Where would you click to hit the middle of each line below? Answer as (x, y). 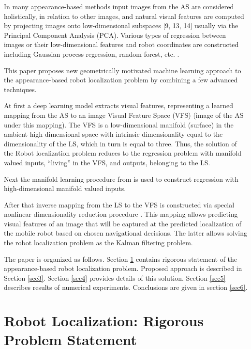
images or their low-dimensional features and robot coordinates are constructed (121, 44)
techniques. (20, 89)
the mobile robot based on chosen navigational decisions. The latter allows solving (125, 233)
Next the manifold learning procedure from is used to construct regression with (121, 179)
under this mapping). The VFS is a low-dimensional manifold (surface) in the (119, 124)
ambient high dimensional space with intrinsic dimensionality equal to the (113, 134)
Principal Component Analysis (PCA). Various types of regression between (115, 35)
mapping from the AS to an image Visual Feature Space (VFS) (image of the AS (124, 115)
